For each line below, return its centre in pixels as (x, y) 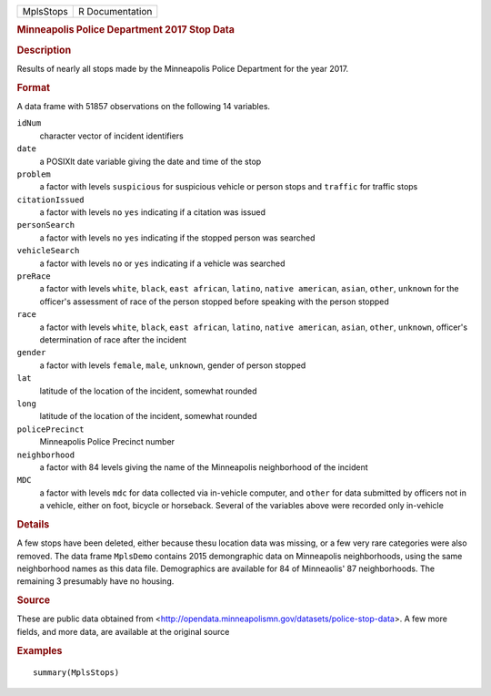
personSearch (46, 225)
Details (33, 524)
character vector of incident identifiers (111, 136)
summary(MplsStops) (76, 673)
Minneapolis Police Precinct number (107, 442)
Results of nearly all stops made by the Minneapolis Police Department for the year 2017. (183, 68)
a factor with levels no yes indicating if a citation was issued (153, 212)
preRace (34, 276)
